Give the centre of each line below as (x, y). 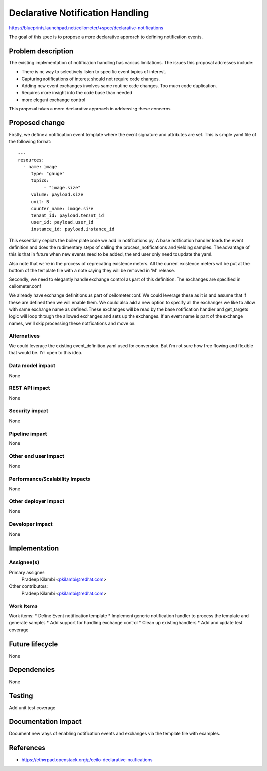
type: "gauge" (48, 174)
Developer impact (31, 524)
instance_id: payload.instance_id (73, 229)
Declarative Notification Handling (79, 13)
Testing (21, 696)
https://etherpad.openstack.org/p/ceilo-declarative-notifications (87, 760)
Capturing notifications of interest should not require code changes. (91, 79)
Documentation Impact (45, 722)
